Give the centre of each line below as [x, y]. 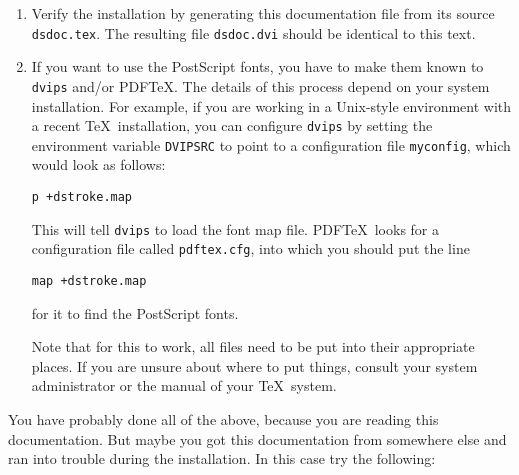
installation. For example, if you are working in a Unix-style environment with [271, 105]
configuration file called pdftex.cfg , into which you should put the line [250, 248]
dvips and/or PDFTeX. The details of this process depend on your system [260, 85]
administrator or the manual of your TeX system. [184, 385]
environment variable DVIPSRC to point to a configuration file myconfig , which [271, 144]
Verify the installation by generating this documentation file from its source [263, 13]
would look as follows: [98, 164]
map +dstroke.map [89, 280]
